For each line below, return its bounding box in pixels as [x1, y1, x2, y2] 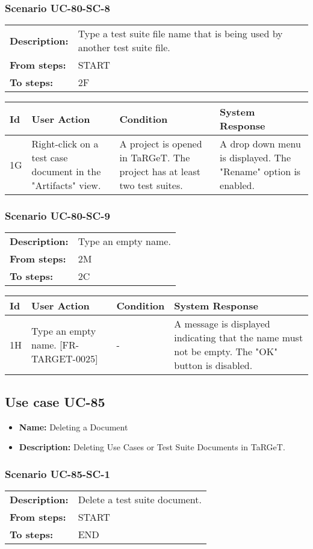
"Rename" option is [220, 164, 301, 179]
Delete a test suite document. [78, 492, 202, 507]
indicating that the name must [174, 330, 303, 345]
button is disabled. [174, 358, 253, 373]
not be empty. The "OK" [174, 344, 278, 359]
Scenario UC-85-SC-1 [5, 466, 110, 481]
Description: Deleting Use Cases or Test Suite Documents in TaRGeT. [19, 441, 285, 453]
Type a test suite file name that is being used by [78, 26, 283, 41]
